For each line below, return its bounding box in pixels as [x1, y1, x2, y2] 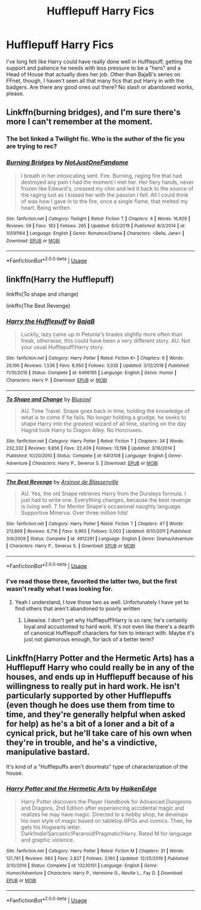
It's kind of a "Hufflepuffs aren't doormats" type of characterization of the [6, 763, 188, 770]
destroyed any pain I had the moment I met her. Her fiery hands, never [20, 179, 194, 186]
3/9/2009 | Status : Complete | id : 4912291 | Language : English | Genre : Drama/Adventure [6, 536, 193, 542]
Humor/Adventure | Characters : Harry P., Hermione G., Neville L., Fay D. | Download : [6, 870, 184, 876]
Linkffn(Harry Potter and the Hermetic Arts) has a [6, 653, 194, 664]
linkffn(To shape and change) [6, 290, 79, 298]
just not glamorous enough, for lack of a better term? [23, 635, 154, 643]
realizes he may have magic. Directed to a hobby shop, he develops [20, 810, 188, 818]
